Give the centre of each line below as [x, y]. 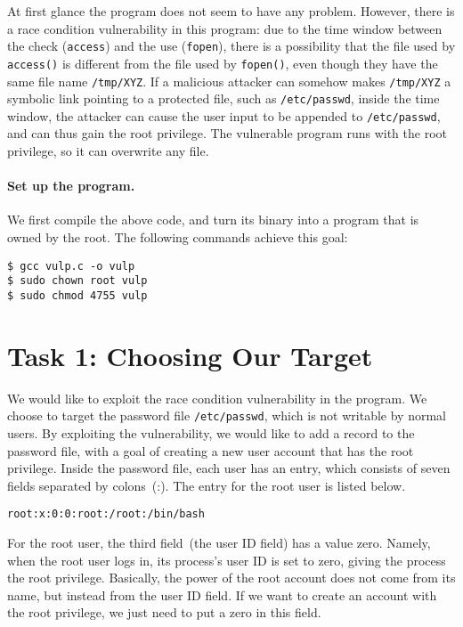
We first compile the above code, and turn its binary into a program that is [213, 220]
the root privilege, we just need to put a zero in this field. [164, 612]
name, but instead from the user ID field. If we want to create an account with [222, 594]
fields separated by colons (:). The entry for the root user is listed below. [207, 485]
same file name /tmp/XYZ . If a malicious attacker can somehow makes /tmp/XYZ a [229, 81]
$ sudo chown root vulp [77, 281]
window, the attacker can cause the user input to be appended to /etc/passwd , [224, 115]
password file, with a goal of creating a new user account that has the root [211, 450]
